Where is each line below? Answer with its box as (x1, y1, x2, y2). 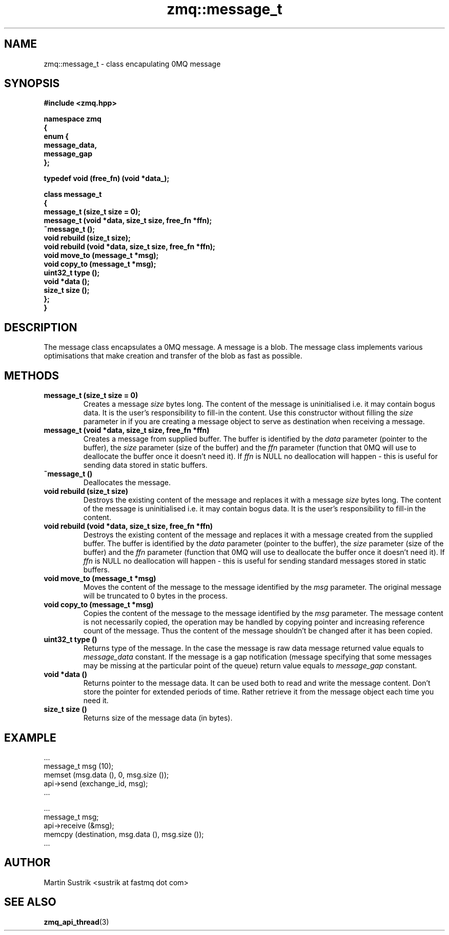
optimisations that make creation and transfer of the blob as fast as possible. (44, 351, 302, 361)
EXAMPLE (4, 731, 56, 744)
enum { (44, 132, 69, 141)
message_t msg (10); (44, 761, 114, 770)
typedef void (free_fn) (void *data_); (44, 174, 170, 183)
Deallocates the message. (83, 478, 171, 487)
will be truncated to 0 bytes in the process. (83, 591, 228, 601)
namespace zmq (44, 114, 101, 124)
